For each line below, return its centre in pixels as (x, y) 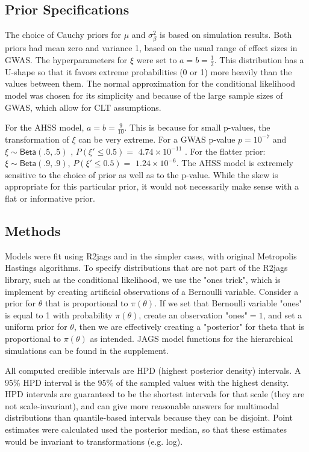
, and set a (282, 314)
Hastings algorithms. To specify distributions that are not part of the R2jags (146, 268)
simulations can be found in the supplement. (87, 350)
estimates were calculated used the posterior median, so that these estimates (146, 429)
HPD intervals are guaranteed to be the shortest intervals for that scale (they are (155, 394)
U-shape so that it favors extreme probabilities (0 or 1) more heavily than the (148, 71)
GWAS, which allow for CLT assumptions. (83, 107)
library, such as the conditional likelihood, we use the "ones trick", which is (143, 279)
